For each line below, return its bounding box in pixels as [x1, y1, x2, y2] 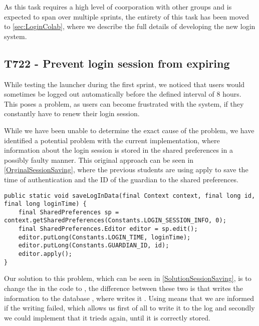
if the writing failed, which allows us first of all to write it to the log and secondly [4, 302, 255, 313]
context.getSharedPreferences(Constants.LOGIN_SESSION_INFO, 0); [4, 217, 226, 224]
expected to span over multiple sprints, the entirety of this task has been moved [4, 11, 249, 22]
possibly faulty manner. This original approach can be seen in [4, 154, 194, 165]
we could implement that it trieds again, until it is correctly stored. [4, 312, 210, 322]
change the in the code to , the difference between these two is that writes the [4, 283, 243, 293]
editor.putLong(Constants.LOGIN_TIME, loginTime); [18, 233, 191, 241]
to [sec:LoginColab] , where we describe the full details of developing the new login [4, 21, 255, 32]
